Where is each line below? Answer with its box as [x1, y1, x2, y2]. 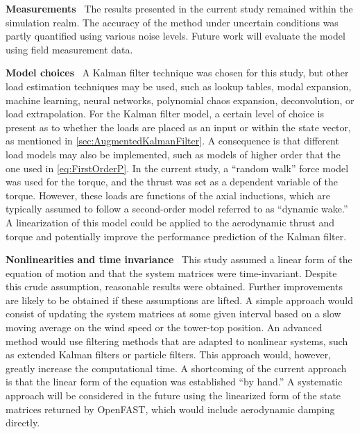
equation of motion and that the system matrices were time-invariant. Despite [6, 265, 337, 280]
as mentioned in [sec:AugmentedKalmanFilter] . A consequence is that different [6, 133, 339, 148]
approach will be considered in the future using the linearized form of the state [6, 388, 341, 403]
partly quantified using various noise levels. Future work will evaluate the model [6, 28, 345, 43]
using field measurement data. [6, 42, 133, 56]
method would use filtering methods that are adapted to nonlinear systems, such [6, 333, 348, 348]
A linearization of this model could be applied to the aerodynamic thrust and [6, 215, 334, 229]
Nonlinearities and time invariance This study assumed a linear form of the [6, 252, 352, 267]
